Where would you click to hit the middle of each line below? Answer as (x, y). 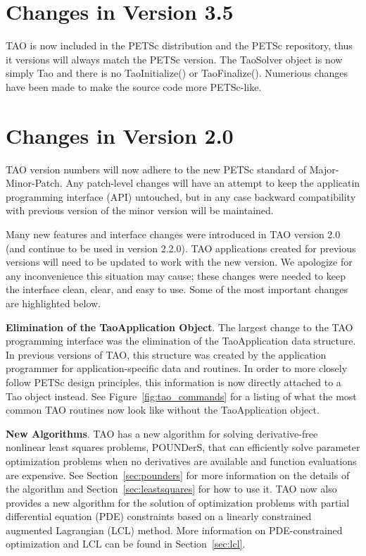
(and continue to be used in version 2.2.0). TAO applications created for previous (181, 248)
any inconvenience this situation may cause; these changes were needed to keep (176, 275)
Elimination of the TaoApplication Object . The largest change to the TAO (179, 327)
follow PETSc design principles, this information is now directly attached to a (173, 382)
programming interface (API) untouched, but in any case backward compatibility (181, 196)
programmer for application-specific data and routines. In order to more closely (177, 368)
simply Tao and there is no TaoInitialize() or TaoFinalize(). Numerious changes (177, 73)
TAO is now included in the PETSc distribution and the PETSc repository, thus (179, 45)
